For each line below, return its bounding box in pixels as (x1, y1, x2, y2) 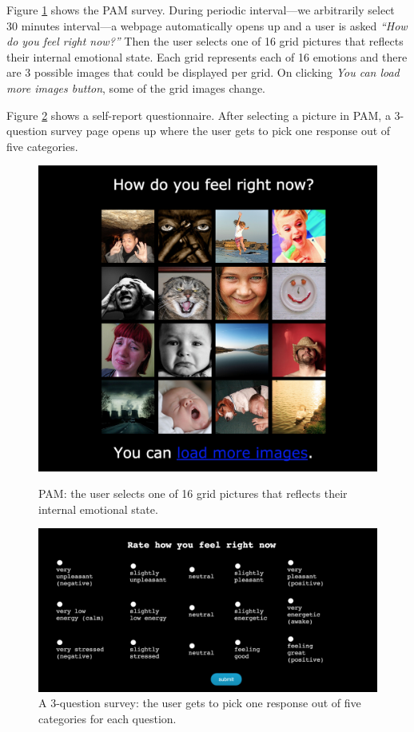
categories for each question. (38, 710, 177, 727)
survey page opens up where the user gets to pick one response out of (50, 122, 391, 139)
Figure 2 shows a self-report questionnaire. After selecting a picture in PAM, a (6, 106, 391, 123)
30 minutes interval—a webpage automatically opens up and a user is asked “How (6, 17, 408, 34)
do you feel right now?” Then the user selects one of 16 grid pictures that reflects (6, 33, 404, 50)
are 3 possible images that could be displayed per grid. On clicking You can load (6, 64, 400, 81)
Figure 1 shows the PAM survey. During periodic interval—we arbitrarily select (6, 2, 395, 18)
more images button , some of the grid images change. (6, 79, 265, 96)
